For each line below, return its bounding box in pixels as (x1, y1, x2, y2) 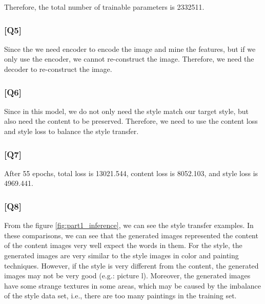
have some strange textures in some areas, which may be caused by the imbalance (4, 280, 261, 291)
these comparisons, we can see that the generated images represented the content (4, 230, 258, 240)
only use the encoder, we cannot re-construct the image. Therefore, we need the (4, 53, 254, 64)
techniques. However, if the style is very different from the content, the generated (4, 260, 259, 271)
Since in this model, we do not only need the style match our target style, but (4, 105, 249, 116)
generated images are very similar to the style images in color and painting (4, 250, 239, 260)
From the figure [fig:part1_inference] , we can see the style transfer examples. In (4, 220, 254, 231)
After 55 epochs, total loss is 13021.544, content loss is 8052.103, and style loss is (4, 167, 258, 178)
